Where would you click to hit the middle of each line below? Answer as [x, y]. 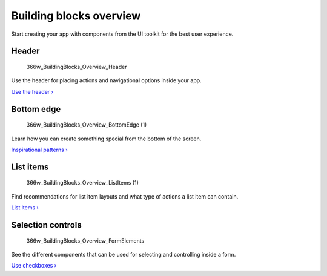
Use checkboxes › [34, 266]
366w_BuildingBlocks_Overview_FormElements [85, 241]
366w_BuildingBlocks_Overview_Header [77, 67]
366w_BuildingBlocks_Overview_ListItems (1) [82, 183]
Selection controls [46, 225]
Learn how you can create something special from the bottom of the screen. [106, 139]
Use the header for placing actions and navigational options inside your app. [107, 80]
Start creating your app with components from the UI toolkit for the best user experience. [122, 34]
